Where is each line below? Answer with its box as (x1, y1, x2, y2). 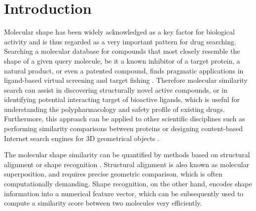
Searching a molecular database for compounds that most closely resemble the (4, 46, 240, 56)
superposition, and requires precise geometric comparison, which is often (4, 169, 222, 179)
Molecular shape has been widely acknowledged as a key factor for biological (4, 27, 235, 37)
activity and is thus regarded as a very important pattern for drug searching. (4, 36, 236, 46)
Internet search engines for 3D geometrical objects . (4, 133, 160, 143)
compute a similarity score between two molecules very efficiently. (4, 198, 202, 208)
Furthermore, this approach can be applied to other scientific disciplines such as (4, 113, 245, 124)
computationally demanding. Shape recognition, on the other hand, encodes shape (4, 178, 252, 189)
